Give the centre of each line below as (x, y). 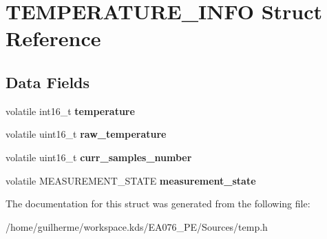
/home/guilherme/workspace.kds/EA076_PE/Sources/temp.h (137, 226)
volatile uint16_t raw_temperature (86, 134)
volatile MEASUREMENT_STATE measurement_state (131, 180)
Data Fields (48, 82)
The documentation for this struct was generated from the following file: (158, 204)
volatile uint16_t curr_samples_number (99, 157)
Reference (53, 38)
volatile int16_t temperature (70, 111)
